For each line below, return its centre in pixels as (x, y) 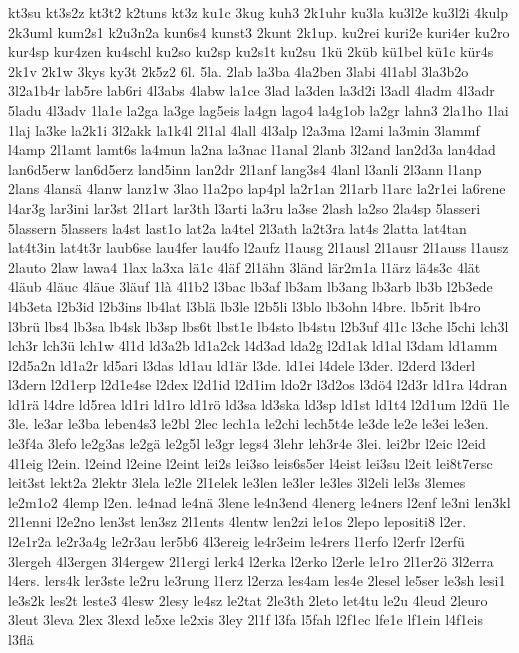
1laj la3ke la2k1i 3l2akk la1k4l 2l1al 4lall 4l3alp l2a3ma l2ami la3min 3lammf (244, 129)
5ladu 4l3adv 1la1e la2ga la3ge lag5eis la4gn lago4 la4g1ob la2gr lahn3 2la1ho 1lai (258, 109)
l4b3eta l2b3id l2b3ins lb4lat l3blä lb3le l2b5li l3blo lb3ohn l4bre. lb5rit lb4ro (244, 305)
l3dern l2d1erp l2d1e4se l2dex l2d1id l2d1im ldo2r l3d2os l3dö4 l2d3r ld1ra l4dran (258, 384)
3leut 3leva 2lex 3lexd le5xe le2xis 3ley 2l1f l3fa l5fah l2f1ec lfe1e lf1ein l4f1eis (245, 619)
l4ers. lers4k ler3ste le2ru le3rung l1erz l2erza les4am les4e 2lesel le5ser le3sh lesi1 (257, 580)
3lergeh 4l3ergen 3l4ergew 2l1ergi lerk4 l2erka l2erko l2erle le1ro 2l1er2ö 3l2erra (251, 560)
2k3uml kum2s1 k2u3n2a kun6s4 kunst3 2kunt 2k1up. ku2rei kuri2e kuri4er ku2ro (259, 31)
